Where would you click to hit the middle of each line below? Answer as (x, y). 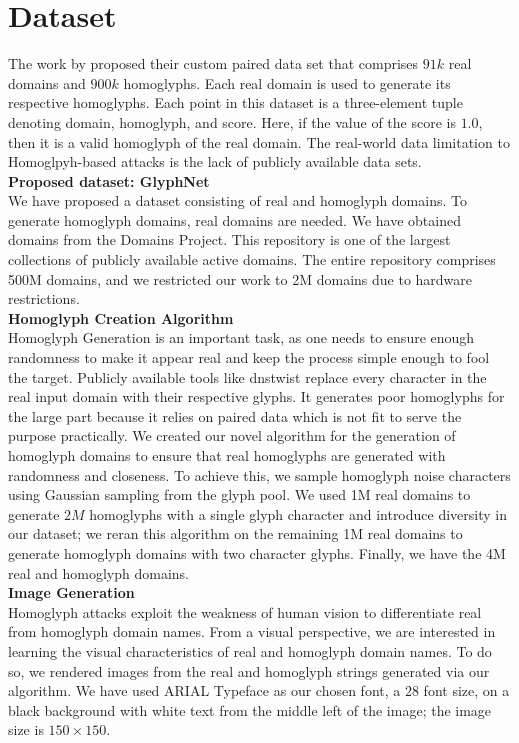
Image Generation (71, 592)
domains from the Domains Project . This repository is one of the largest (229, 239)
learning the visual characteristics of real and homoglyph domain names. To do (250, 650)
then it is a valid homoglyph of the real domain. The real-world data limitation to (259, 141)
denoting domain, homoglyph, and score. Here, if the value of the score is (232, 121)
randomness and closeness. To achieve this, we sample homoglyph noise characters (259, 474)
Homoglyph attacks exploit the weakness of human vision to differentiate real (245, 611)
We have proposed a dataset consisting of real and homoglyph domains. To (237, 200)
